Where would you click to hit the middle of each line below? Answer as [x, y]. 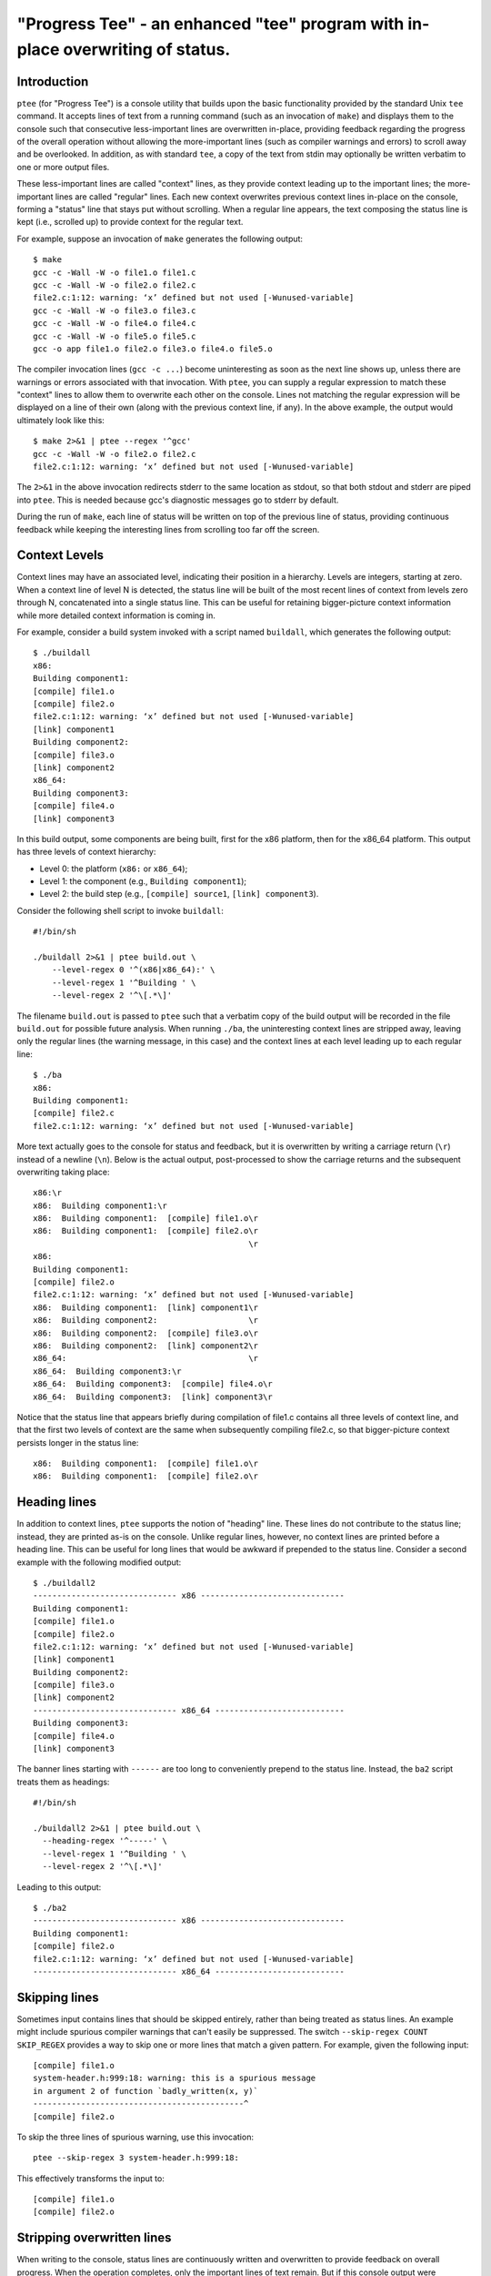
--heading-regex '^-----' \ [105, 1841]
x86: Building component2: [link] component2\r [146, 1346]
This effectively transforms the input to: [91, 2178]
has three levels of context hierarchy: [86, 852]
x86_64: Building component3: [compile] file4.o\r [153, 1384]
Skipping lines [58, 1997]
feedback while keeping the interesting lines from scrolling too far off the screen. [168, 529]
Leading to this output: [59, 1887]
